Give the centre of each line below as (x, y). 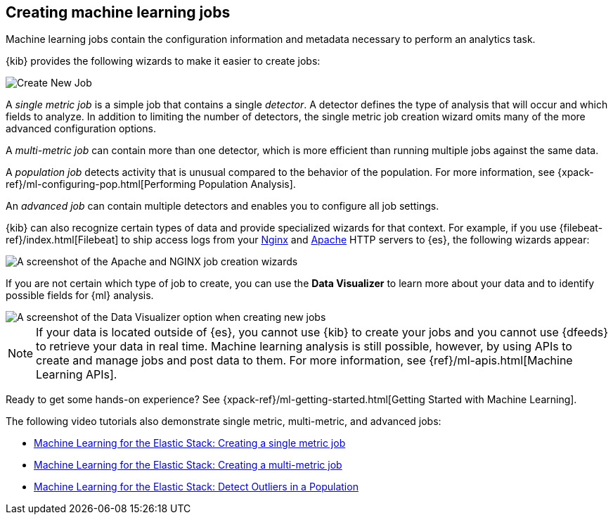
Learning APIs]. (77, 375)
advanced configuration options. (81, 129)
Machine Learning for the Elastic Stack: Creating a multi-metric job (188, 465)
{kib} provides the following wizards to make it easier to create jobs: (163, 61)
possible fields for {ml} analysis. (80, 296)
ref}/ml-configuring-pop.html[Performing (101, 184)
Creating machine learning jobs (118, 12)
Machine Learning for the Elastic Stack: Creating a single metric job (190, 443)
